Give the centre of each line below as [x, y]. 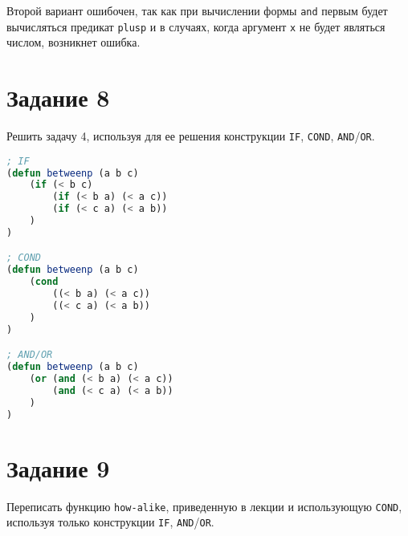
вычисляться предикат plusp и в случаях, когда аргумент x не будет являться [196, 26]
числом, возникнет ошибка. [73, 42]
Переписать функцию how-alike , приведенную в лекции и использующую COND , [204, 506]
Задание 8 [58, 97]
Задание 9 [58, 467]
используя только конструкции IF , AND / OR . [110, 522]
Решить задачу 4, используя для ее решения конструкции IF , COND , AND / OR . [191, 136]
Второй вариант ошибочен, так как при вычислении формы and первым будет [197, 10]
